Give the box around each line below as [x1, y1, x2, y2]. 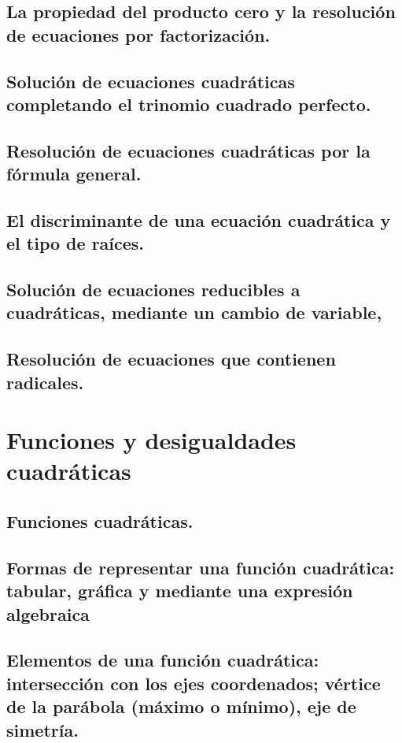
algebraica [6, 601, 90, 626]
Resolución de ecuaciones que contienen [6, 347, 336, 371]
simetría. [6, 717, 79, 741]
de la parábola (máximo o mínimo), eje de [6, 694, 356, 719]
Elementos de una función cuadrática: [6, 648, 319, 672]
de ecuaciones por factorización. [6, 22, 271, 46]
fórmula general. [6, 162, 142, 186]
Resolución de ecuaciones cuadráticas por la [6, 138, 371, 162]
